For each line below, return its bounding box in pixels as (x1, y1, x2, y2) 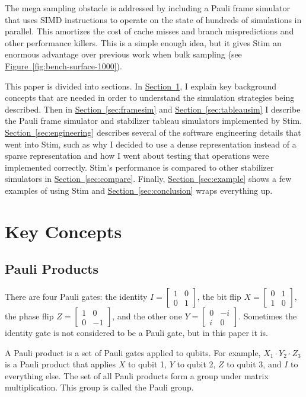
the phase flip (5, 310, 54, 322)
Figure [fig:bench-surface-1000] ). (5, 59, 122, 72)
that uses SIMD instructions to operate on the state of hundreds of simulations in (5, 13, 302, 25)
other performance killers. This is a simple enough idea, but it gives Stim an (5, 36, 282, 49)
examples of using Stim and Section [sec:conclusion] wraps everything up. (5, 184, 273, 196)
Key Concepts (5, 219, 122, 243)
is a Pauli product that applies (5, 358, 116, 370)
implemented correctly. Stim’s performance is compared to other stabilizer (5, 161, 274, 173)
